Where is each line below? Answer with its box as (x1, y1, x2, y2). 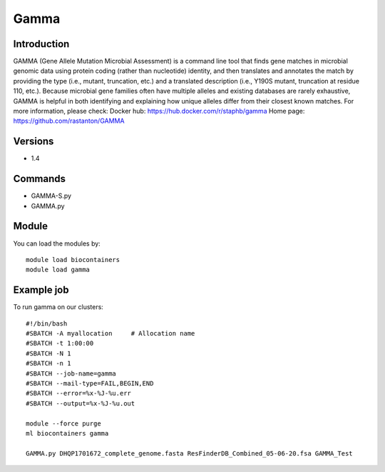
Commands (13, 173, 66, 185)
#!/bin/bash (26, 319, 68, 328)
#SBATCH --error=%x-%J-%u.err (26, 389, 132, 398)
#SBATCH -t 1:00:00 (26, 339, 94, 348)
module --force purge (26, 419, 101, 428)
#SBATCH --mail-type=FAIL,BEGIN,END (26, 379, 154, 387)
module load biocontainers (26, 256, 120, 263)
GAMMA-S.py (31, 191, 71, 200)
